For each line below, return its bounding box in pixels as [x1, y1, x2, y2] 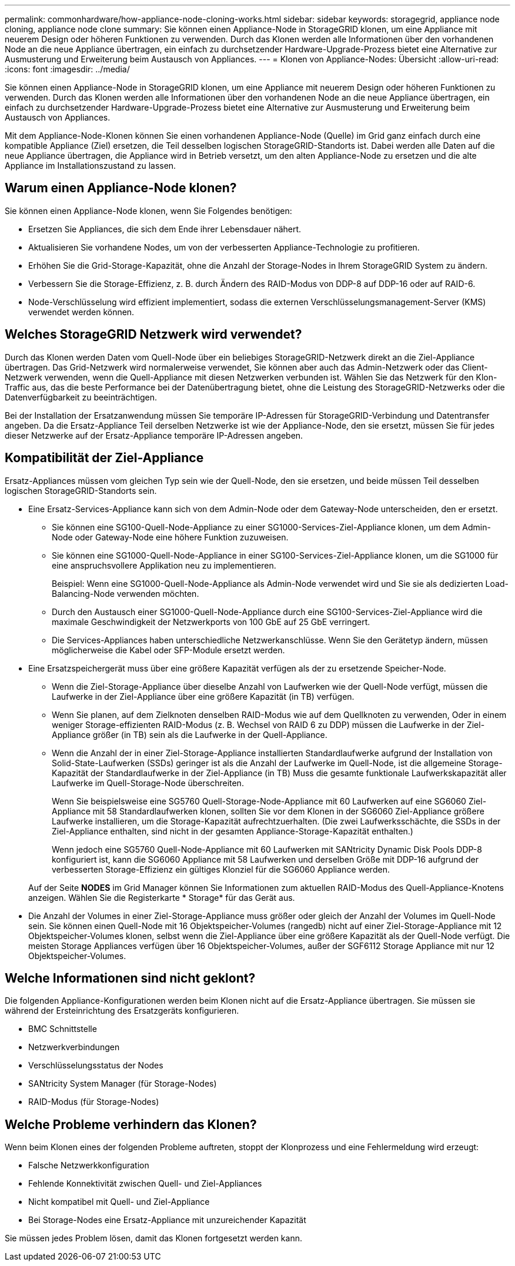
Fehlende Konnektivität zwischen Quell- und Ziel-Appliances [28, 1178, 262, 1189]
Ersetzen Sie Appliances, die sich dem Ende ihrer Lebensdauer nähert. [28, 223, 302, 234]
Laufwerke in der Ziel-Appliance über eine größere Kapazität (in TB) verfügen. [52, 691, 355, 702]
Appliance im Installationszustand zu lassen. [5, 161, 176, 171]
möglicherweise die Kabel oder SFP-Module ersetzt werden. [52, 644, 285, 655]
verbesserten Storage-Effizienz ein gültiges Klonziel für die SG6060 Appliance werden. [52, 864, 390, 874]
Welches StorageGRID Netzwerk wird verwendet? [5, 327, 302, 342]
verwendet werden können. [28, 306, 135, 317]
